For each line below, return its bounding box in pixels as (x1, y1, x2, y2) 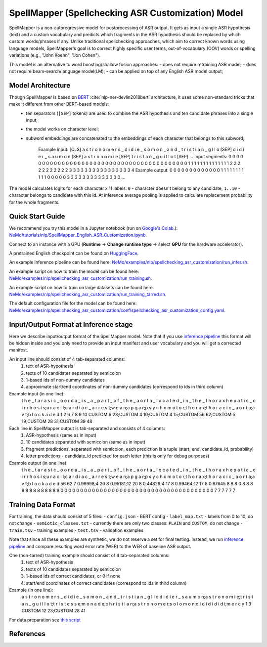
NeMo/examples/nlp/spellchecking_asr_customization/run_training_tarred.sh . (9, 291, 167, 297)
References (9, 630, 45, 638)
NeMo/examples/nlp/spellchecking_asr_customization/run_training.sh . (9, 275, 152, 281)
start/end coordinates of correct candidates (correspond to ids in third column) (26, 580, 187, 586)
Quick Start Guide (9, 212, 65, 220)
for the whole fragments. (9, 199, 60, 205)
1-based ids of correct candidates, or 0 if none (26, 573, 121, 579)
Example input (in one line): (9, 390, 65, 396)
